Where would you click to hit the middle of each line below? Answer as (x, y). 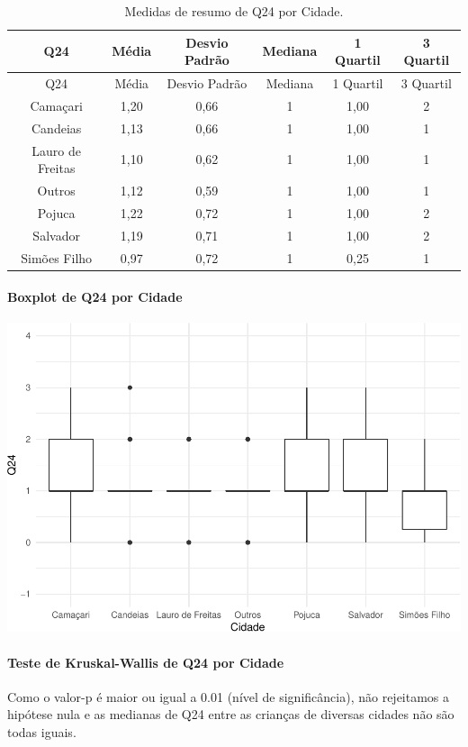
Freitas (56, 168)
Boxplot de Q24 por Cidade (95, 297)
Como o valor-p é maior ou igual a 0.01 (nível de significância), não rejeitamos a (229, 696)
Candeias (56, 128)
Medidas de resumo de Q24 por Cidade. (234, 11)
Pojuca (56, 212)
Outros (56, 190)
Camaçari (56, 105)
